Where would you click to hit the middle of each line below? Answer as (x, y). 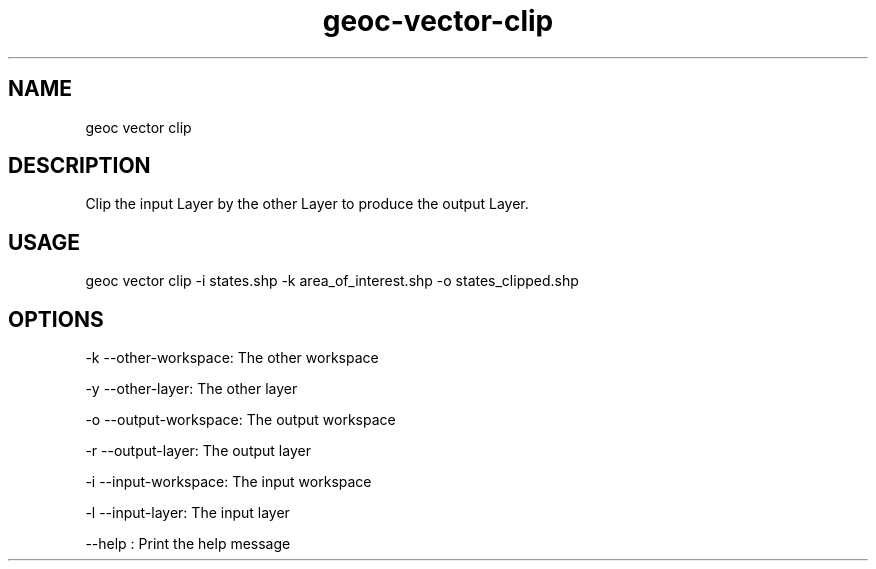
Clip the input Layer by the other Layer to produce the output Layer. (307, 204)
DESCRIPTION (79, 166)
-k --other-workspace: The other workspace (232, 358)
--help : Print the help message (188, 544)
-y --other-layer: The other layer (191, 389)
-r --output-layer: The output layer (198, 451)
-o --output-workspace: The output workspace (240, 420)
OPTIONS (56, 319)
